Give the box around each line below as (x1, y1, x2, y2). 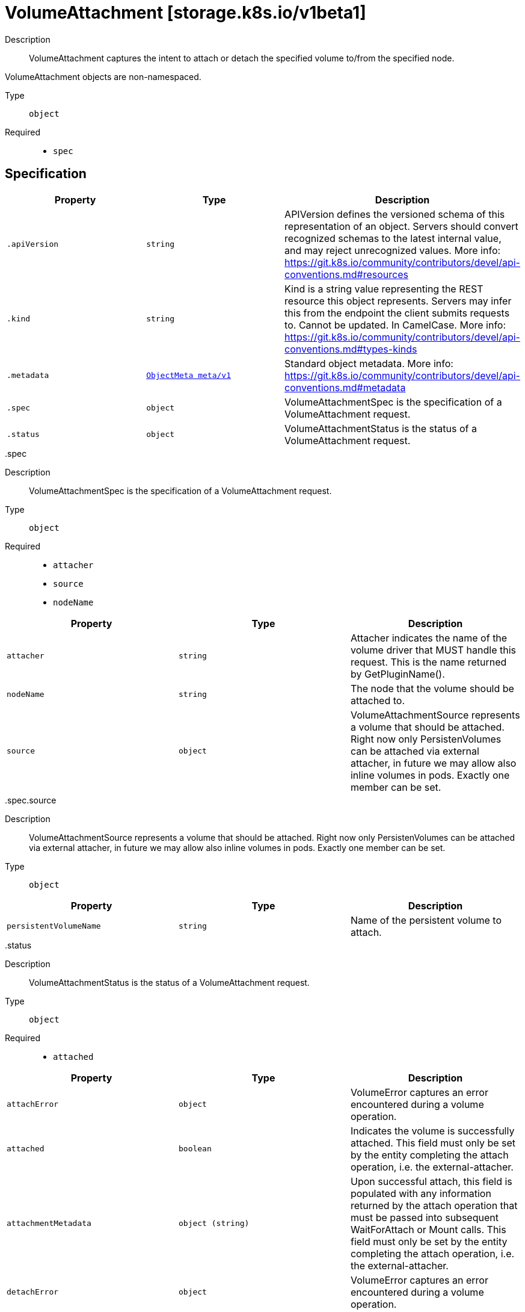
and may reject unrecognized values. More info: (284, 244, 501, 256)
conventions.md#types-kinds (284, 342, 417, 355)
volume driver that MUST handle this (350, 643, 517, 656)
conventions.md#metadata (284, 381, 406, 394)
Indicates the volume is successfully (350, 1124, 515, 1137)
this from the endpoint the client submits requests (284, 306, 510, 319)
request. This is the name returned (350, 655, 507, 668)
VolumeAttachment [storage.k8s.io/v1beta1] (5, 2, 366, 23)
